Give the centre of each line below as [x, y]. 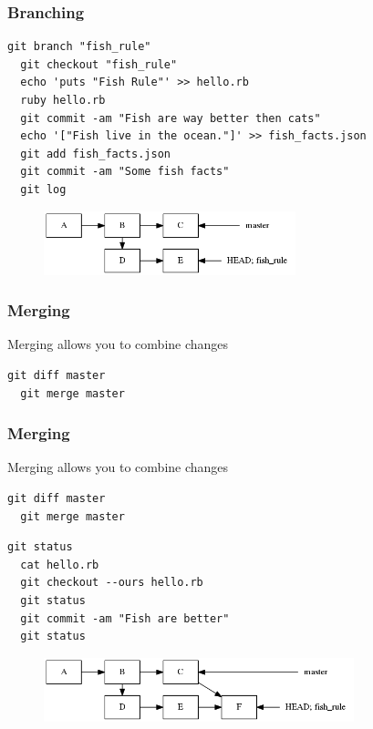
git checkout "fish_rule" [99, 64]
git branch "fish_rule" [79, 47]
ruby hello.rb [63, 100]
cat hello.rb [60, 565]
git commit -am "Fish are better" [125, 618]
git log [43, 189]
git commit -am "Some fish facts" [125, 172]
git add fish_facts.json [95, 154]
